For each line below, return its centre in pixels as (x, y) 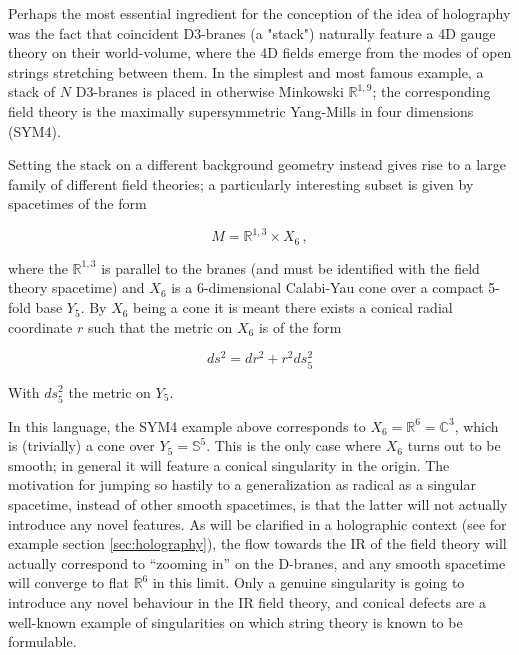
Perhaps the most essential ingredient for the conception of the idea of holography (259, 13)
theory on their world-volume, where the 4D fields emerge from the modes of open (260, 52)
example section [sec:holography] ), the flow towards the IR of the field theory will (257, 543)
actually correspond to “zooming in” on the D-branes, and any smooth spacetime (257, 562)
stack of (32, 91)
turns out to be (454, 445)
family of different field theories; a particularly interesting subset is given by (241, 183)
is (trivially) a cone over (81, 445)
